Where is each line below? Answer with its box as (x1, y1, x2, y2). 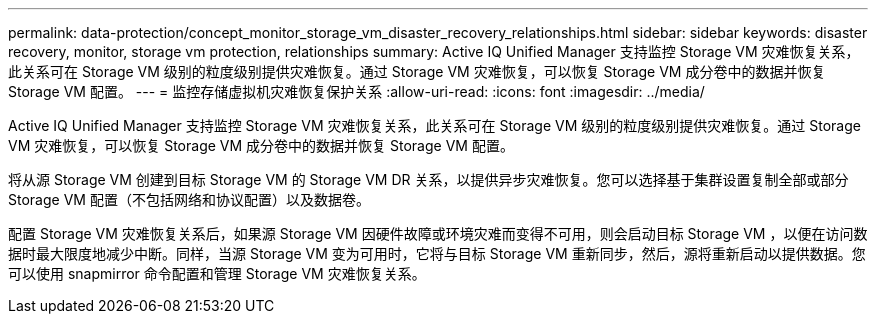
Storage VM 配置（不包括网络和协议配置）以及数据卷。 (8, 191, 370, 208)
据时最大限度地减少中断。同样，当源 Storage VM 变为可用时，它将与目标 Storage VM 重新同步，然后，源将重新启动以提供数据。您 (8, 245, 866, 262)
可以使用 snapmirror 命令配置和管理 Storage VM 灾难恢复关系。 (8, 265, 426, 282)
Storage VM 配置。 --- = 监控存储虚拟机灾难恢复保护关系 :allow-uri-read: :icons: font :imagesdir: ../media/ (8, 83, 705, 100)
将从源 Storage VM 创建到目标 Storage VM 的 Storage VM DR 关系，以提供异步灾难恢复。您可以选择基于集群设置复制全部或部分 (8, 171, 849, 188)
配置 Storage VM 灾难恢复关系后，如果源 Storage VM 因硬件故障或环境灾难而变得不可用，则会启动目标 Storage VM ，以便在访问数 (8, 225, 868, 242)
